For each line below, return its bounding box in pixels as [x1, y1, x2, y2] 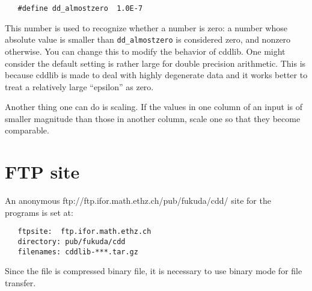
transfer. [5, 276, 36, 289]
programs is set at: [5, 206, 73, 218]
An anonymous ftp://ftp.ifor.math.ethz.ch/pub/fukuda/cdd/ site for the [5, 194, 271, 207]
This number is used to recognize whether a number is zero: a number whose [5, 21, 287, 34]
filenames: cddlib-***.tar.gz [17, 247, 138, 256]
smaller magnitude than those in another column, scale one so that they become [5, 112, 301, 124]
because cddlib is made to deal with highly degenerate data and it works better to [5, 69, 308, 81]
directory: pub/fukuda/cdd [17, 237, 126, 247]
